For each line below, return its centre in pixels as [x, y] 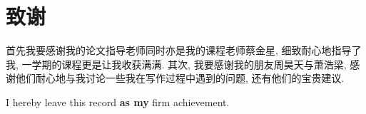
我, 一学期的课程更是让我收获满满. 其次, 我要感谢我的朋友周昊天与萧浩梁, [176, 64]
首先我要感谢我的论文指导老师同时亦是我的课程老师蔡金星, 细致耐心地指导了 [184, 50]
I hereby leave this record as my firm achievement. [118, 102]
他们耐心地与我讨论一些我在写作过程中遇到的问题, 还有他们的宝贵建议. [180, 78]
